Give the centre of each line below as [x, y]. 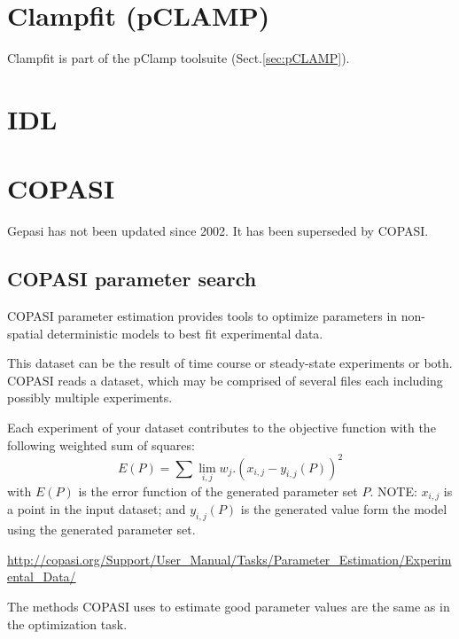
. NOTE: [393, 491]
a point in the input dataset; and [97, 509]
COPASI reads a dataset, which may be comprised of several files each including [225, 380]
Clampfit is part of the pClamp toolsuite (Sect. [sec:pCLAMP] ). [179, 58]
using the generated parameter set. [101, 530]
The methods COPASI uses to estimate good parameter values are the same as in [229, 606]
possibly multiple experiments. [90, 397]
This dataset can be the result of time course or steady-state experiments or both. [230, 363]
